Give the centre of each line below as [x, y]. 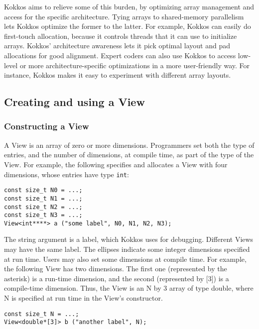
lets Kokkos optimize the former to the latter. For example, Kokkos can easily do [128, 26]
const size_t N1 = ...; [43, 198]
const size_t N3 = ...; [43, 215]
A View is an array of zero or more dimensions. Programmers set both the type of [129, 145]
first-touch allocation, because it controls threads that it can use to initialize [121, 36]
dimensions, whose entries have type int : [66, 174]
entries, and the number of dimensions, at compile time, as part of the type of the [129, 155]
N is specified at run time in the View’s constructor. [83, 298]
